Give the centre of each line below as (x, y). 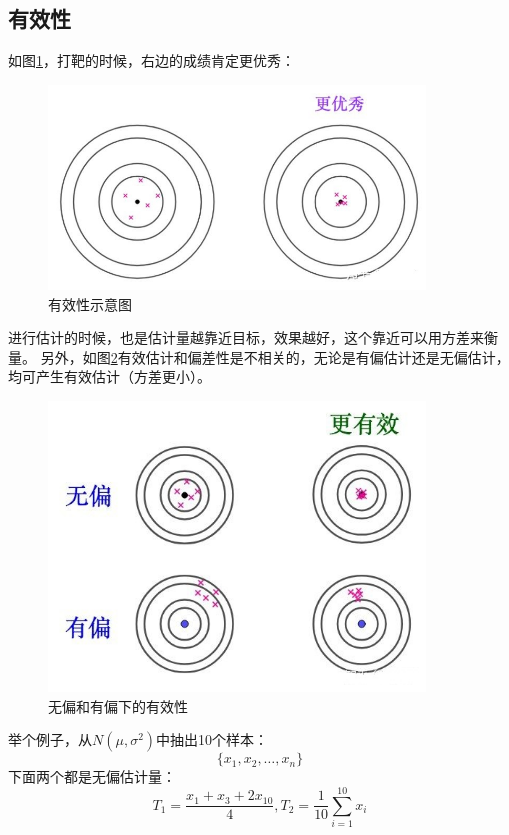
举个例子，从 (50, 739)
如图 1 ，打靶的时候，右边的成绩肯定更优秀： (151, 60)
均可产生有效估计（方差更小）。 (109, 376)
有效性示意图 (90, 303)
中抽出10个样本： (212, 739)
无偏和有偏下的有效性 (118, 705)
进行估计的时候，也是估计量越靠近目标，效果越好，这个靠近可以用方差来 (246, 337)
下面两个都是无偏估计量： (92, 776)
